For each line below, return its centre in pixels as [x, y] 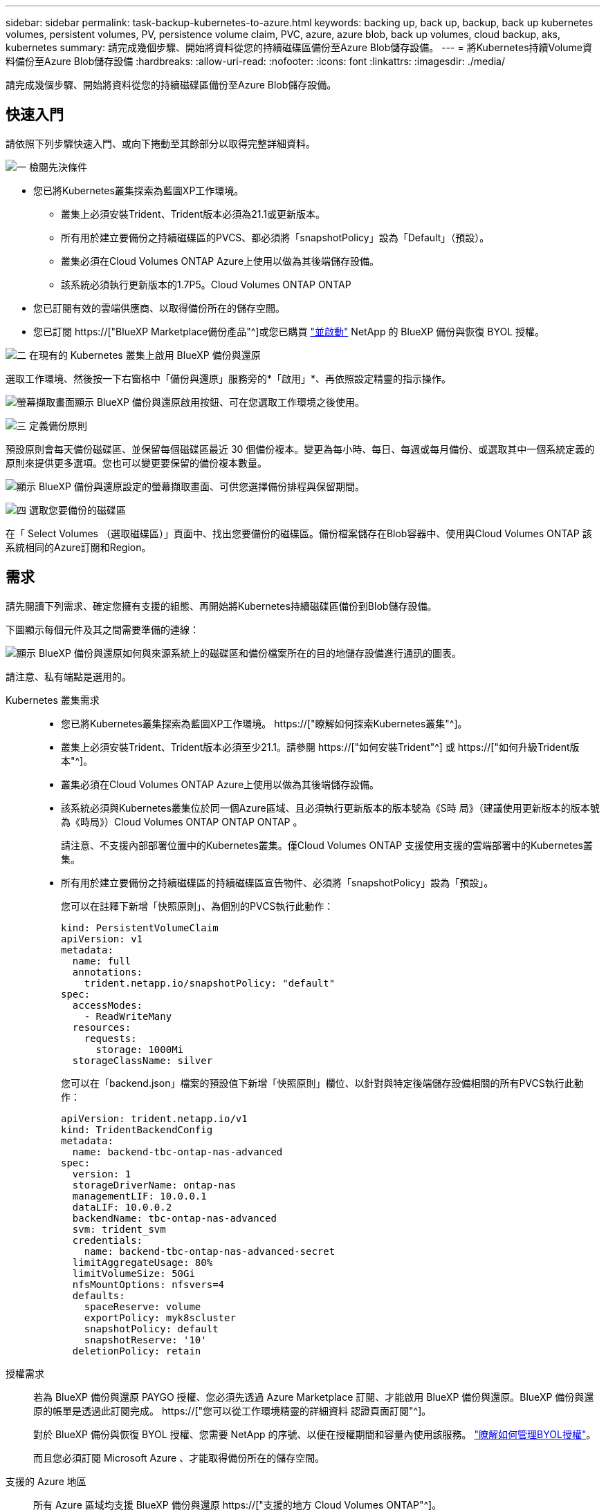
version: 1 [102, 1174]
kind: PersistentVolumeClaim [140, 928]
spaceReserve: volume [143, 1306]
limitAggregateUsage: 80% [143, 1262]
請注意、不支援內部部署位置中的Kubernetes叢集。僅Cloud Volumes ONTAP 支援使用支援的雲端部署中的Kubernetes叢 [327, 845]
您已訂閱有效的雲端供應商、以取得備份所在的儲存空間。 [159, 308]
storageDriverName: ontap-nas [154, 1185]
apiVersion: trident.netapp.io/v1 [154, 1118]
